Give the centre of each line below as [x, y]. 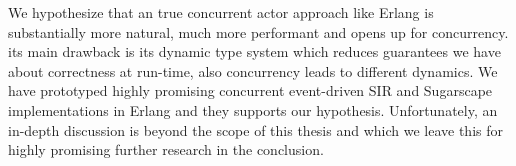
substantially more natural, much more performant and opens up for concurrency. [258, 31]
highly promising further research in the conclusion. [166, 149]
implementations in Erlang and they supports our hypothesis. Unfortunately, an [253, 109]
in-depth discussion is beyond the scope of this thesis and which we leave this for [255, 129]
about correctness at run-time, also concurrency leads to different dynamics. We [253, 70]
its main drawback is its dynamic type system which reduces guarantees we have [254, 51]
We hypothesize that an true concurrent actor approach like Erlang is [221, 12]
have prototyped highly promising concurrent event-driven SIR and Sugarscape [250, 90]
